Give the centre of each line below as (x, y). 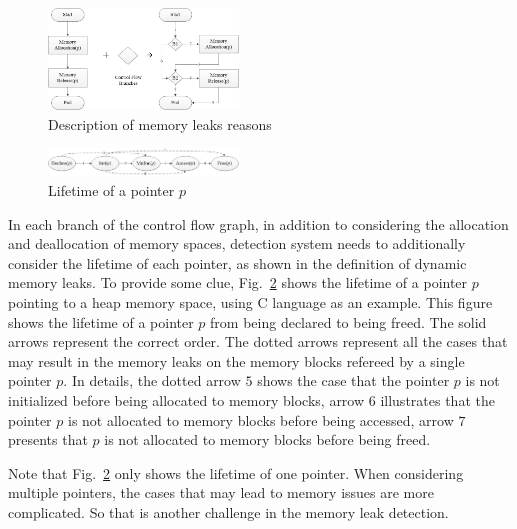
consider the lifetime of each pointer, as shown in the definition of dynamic (237, 262)
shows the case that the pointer (353, 380)
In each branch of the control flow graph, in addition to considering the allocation (258, 223)
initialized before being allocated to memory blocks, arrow (186, 400)
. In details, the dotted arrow (152, 380)
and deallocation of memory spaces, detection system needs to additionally (237, 243)
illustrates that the (437, 400)
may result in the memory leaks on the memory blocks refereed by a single (236, 360)
